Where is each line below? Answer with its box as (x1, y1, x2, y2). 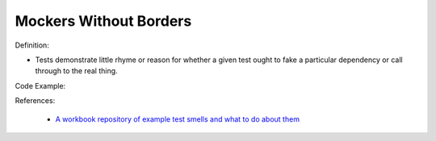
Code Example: (15, 81, 66, 90)
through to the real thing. (35, 66, 118, 76)
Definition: (15, 40, 50, 50)
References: (15, 96, 56, 106)
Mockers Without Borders (15, 12, 192, 30)
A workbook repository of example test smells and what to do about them (55, 114, 300, 124)
